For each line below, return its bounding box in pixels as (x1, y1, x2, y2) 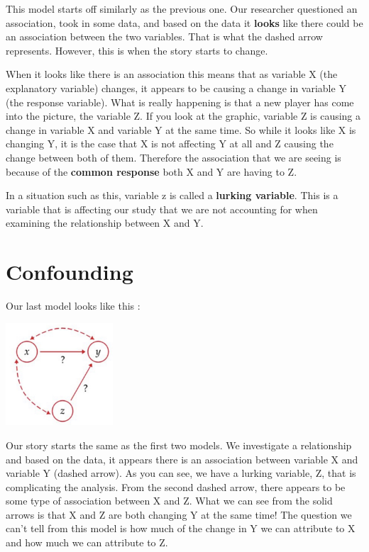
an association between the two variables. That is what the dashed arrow (6, 29, 323, 44)
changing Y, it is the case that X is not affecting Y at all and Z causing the (6, 136, 334, 151)
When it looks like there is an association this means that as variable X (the (6, 67, 338, 81)
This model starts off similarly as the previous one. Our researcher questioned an (6, 1, 358, 16)
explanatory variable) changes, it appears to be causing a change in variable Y (6, 80, 346, 95)
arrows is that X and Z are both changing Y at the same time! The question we (6, 507, 352, 522)
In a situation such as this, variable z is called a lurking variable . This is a (6, 188, 338, 203)
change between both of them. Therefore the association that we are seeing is (6, 150, 341, 164)
